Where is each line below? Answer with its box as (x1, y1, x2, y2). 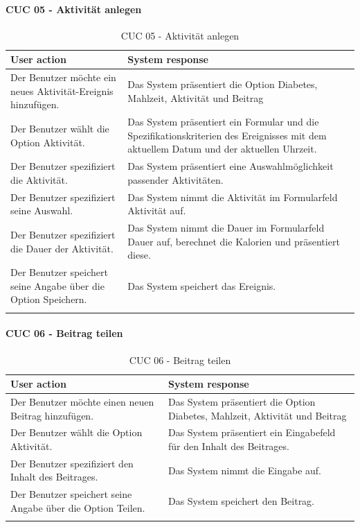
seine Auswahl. (10, 203, 73, 218)
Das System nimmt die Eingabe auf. (168, 463, 321, 477)
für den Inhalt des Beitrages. (168, 439, 289, 453)
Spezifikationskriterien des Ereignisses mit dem (127, 128, 327, 142)
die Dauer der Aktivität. (10, 241, 114, 255)
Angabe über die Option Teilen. (10, 500, 145, 515)
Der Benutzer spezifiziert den (10, 456, 134, 470)
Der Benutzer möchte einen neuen (10, 394, 154, 408)
